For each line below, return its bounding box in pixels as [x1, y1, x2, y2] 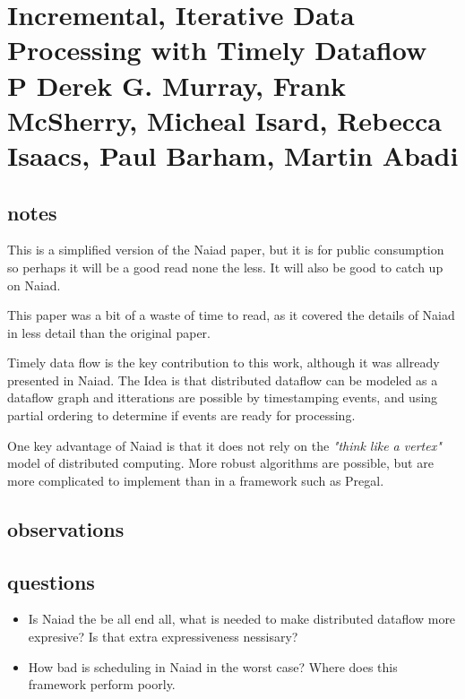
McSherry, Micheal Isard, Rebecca [7, 101, 442, 138]
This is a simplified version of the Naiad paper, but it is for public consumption [7, 240, 444, 259]
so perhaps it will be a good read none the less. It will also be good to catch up [7, 257, 443, 276]
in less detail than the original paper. [7, 323, 211, 341]
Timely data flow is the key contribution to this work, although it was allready [7, 353, 440, 372]
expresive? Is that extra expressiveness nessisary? [28, 627, 298, 646]
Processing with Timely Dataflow [7, 31, 427, 68]
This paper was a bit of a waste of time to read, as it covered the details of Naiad [7, 306, 455, 324]
